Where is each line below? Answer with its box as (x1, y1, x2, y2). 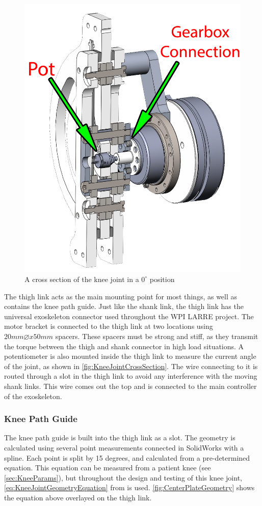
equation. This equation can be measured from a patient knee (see (4, 462, 211, 473)
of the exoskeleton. (4, 390, 62, 401)
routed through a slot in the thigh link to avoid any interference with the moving (4, 371, 257, 381)
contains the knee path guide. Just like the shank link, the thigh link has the (4, 301, 244, 312)
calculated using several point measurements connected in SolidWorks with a (4, 442, 244, 453)
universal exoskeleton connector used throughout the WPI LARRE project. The (4, 311, 254, 321)
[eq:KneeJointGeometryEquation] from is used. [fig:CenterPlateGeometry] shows (4, 482, 255, 493)
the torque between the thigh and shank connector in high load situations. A (4, 341, 244, 351)
